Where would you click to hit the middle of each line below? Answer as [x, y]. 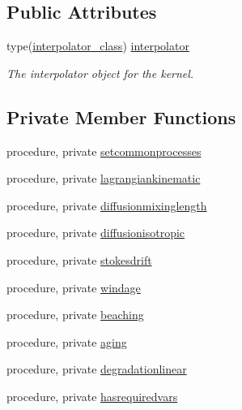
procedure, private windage [74, 287]
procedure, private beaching [75, 315]
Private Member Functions [121, 117]
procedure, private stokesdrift [79, 259]
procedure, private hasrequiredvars [92, 396]
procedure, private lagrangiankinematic [104, 178]
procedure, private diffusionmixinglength [107, 205]
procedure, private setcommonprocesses [104, 151]
